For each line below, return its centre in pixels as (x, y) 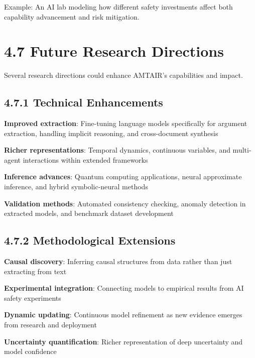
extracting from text (35, 271)
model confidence (30, 351)
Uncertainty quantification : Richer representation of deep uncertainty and (123, 341)
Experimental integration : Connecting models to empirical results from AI (124, 288)
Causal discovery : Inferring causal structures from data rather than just (118, 261)
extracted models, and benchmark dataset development (89, 213)
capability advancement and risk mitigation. (72, 16)
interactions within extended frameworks (85, 159)
